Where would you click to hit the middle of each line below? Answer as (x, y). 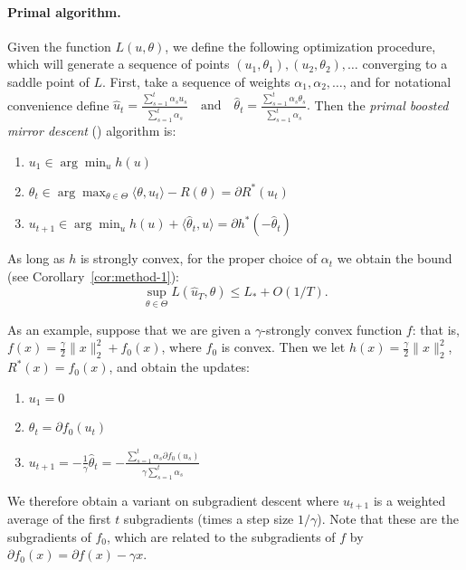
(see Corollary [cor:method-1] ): (93, 275)
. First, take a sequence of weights (196, 81)
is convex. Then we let (283, 347)
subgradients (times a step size (209, 519)
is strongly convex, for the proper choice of (199, 258)
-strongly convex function (332, 329)
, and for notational (397, 81)
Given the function (59, 46)
